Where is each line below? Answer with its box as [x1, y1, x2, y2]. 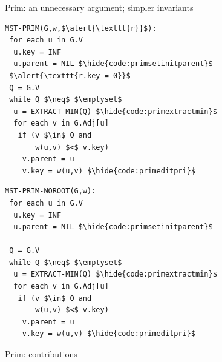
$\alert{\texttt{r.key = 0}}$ [9, 71, 131, 80]
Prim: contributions [5, 347, 77, 360]
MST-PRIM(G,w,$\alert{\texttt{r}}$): [5, 24, 157, 33]
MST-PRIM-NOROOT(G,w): [5, 187, 96, 196]
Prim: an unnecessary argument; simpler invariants [5, 1, 194, 13]
